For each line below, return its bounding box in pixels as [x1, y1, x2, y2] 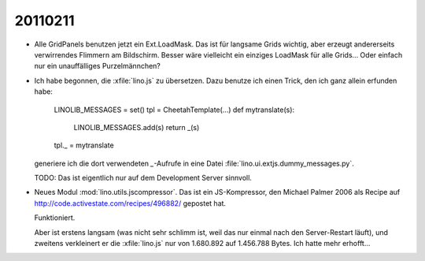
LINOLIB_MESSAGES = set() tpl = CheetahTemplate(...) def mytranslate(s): [54, 105, 295, 114]
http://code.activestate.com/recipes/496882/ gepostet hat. [34, 198, 227, 208]
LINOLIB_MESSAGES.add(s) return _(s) [73, 122, 200, 132]
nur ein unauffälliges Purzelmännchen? [34, 62, 161, 71]
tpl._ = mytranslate [54, 140, 114, 150]
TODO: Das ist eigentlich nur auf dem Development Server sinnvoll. [34, 173, 252, 183]
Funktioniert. [34, 213, 76, 222]
